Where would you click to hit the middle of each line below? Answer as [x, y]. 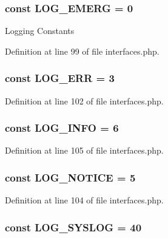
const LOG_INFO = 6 [62, 128]
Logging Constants [40, 31]
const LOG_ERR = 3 [60, 78]
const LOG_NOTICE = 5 [70, 177]
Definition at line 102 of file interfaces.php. [84, 100]
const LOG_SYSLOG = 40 [73, 227]
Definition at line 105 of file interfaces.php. [84, 150]
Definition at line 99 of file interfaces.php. [82, 51]
